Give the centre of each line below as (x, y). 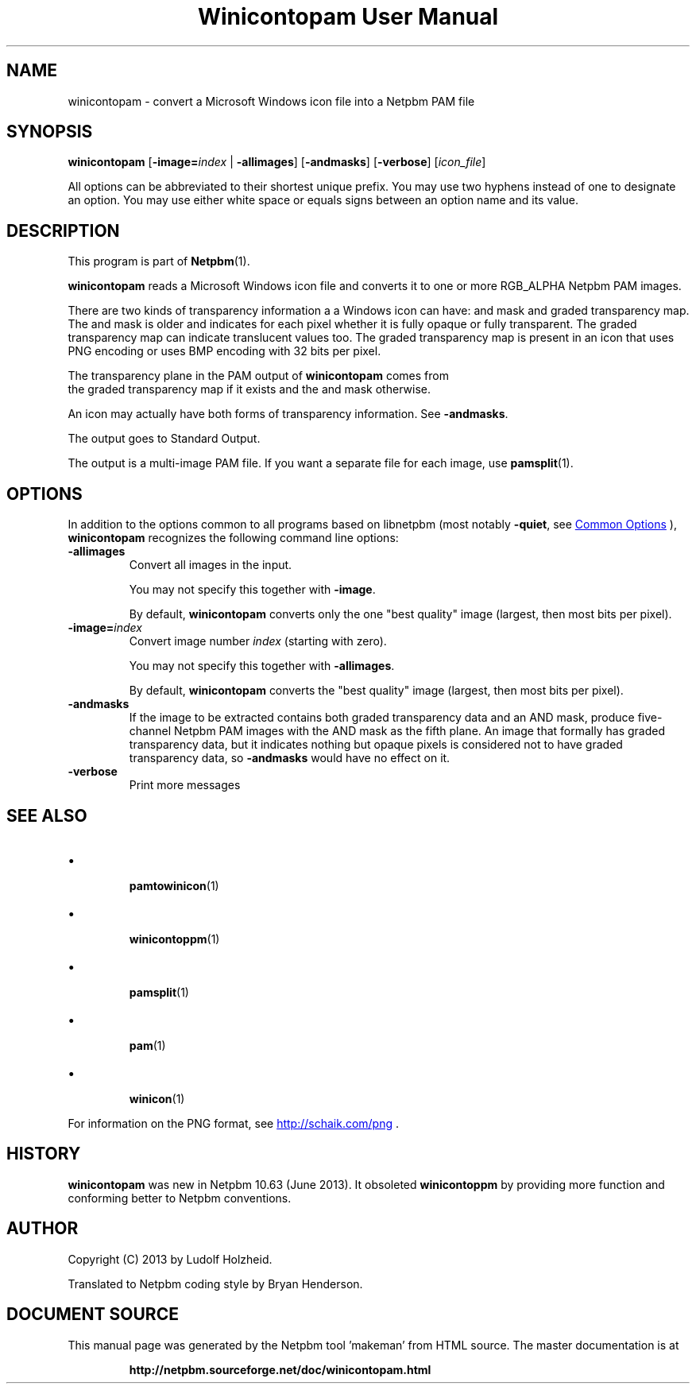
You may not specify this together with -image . (252, 590)
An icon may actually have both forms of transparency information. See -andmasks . (288, 414)
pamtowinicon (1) (174, 885)
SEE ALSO (47, 815)
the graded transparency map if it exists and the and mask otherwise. (249, 389)
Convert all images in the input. (211, 565)
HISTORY (44, 1154)
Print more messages (185, 785)
